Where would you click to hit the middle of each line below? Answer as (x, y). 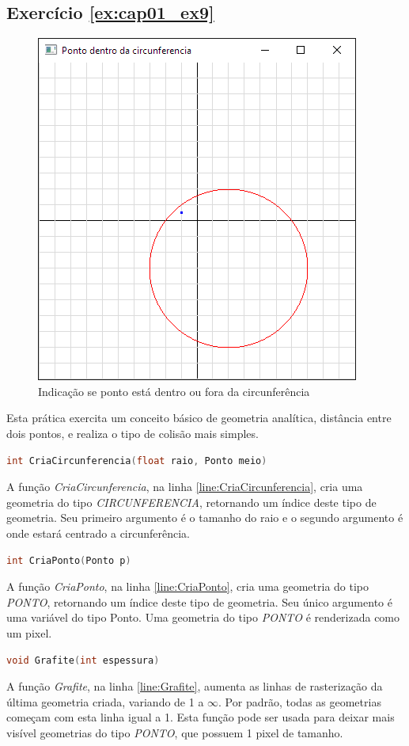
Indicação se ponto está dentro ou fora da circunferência (174, 391)
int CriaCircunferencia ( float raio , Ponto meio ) (137, 461)
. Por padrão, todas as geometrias (300, 701)
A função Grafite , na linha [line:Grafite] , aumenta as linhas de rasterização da (195, 686)
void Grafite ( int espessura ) (83, 660)
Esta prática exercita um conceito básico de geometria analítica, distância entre (199, 418)
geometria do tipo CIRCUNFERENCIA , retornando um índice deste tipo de (191, 502)
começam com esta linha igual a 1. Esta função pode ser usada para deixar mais (201, 717)
